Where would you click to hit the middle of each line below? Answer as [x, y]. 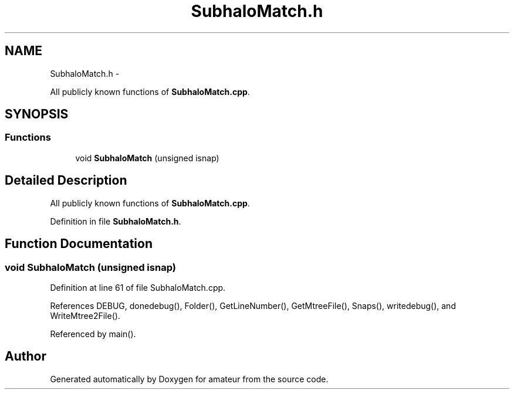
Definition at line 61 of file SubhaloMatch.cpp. [138, 287]
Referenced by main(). [93, 334]
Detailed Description [66, 181]
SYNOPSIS [37, 114]
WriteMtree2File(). [85, 315]
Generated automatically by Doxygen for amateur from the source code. [189, 379]
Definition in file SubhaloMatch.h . [116, 221]
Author [26, 356]
